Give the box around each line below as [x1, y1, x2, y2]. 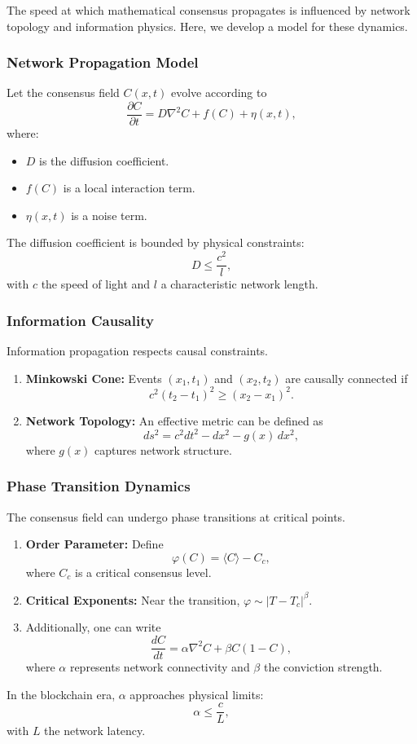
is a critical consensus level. [74, 563, 212, 580]
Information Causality [7, 310, 154, 330]
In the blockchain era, [7, 685, 116, 702]
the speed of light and [41, 275, 151, 293]
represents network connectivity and [69, 658, 250, 676]
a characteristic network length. [160, 275, 318, 293]
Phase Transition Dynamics [7, 476, 191, 496]
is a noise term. [71, 206, 147, 223]
